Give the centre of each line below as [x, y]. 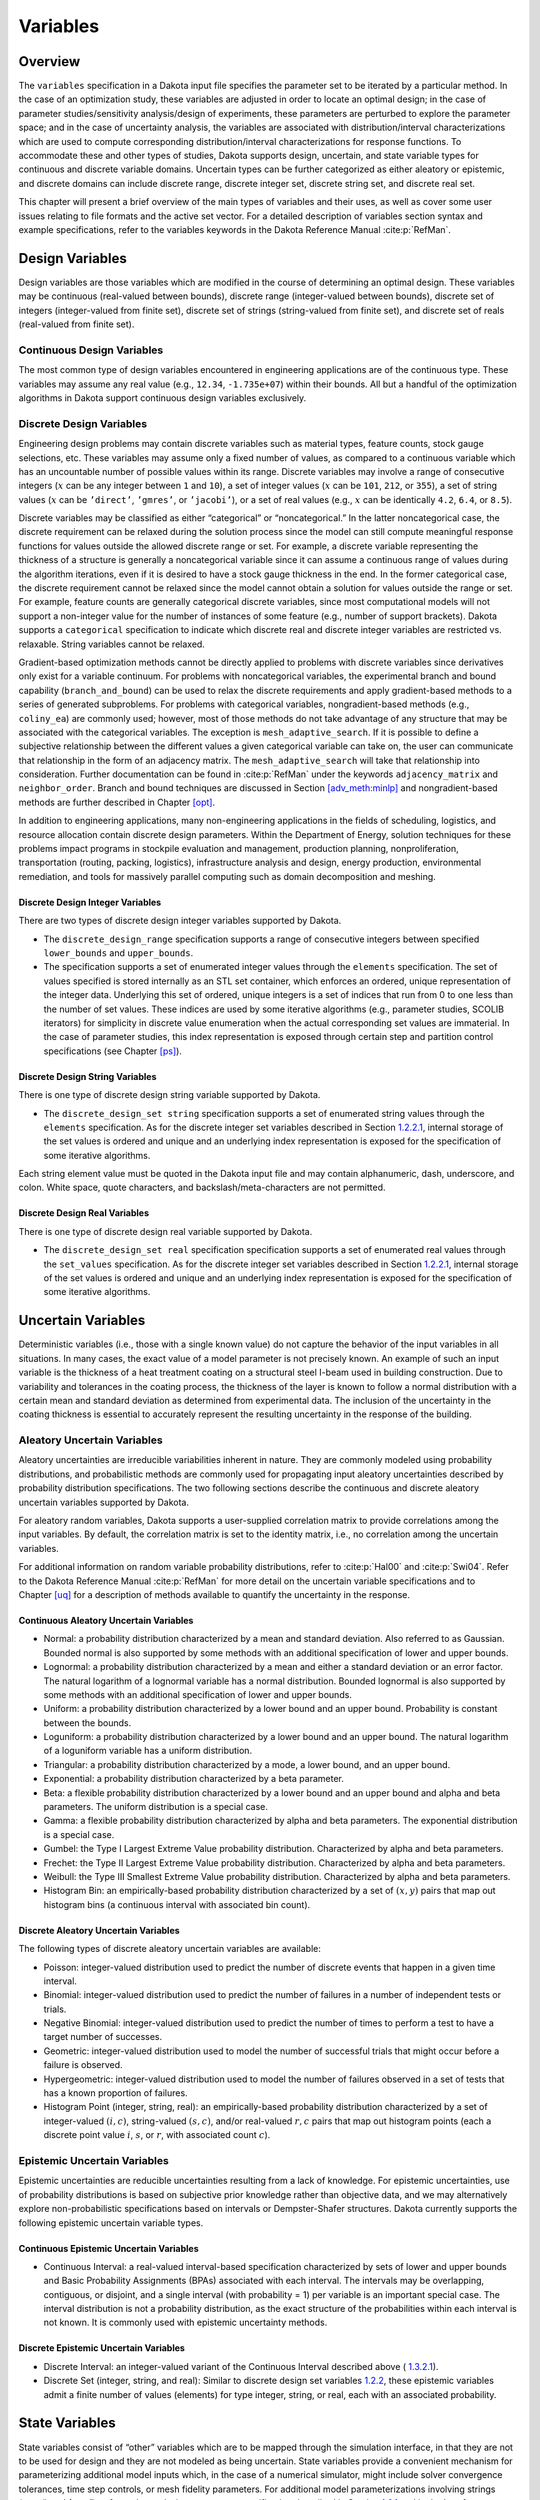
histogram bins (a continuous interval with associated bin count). [177, 1904]
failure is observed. [83, 2065]
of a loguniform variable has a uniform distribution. [148, 1751]
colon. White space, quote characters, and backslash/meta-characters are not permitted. [202, 1187]
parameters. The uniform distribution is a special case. [156, 1807]
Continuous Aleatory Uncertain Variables [106, 1620]
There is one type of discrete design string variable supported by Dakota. [169, 1095]
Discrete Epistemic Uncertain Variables [101, 2348]
